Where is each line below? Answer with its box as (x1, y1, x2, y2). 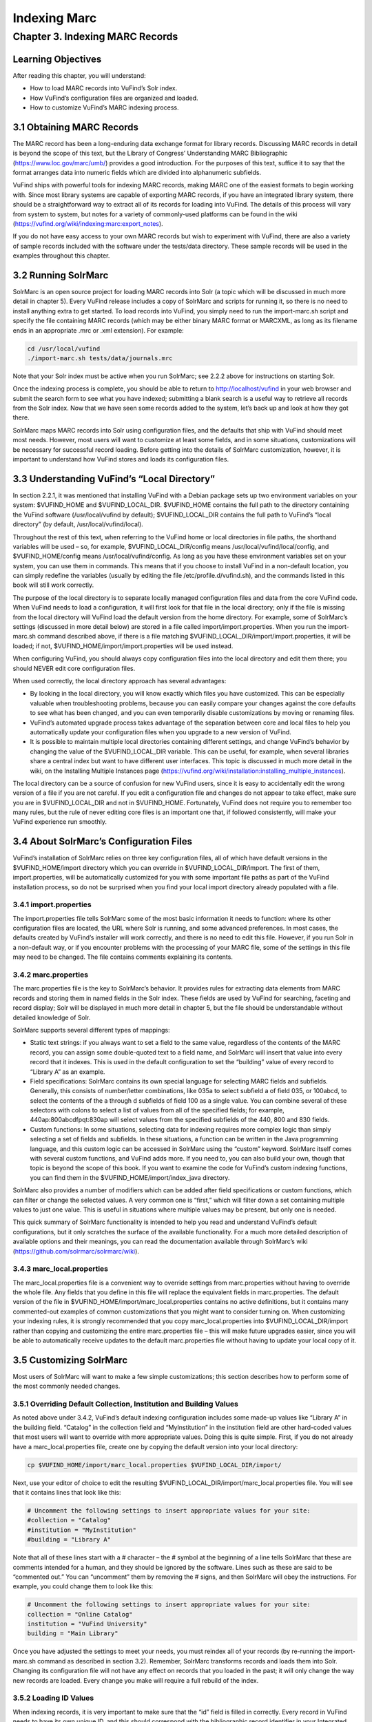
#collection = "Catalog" (27, 1516, 112, 1524)
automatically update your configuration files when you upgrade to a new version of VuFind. (30, 727, 292, 736)
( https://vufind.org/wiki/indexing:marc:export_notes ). (12, 219, 163, 227)
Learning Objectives (12, 53, 102, 65)
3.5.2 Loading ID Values (12, 1693, 94, 1703)
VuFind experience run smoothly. (12, 818, 107, 826)
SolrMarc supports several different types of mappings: (12, 1026, 170, 1034)
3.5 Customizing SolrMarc (12, 1354, 128, 1366)
